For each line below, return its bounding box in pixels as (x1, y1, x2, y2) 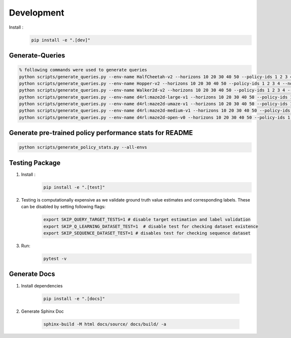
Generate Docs (9, 270, 55, 278)
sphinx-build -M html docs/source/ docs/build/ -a (43, 321, 167, 327)
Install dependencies (21, 283, 63, 288)
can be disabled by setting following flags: (21, 204, 106, 210)
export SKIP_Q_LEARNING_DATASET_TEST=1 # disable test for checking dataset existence (43, 223, 259, 229)
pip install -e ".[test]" (43, 185, 105, 190)
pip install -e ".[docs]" (43, 296, 105, 301)
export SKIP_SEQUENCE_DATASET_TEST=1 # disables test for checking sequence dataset (43, 231, 251, 236)
